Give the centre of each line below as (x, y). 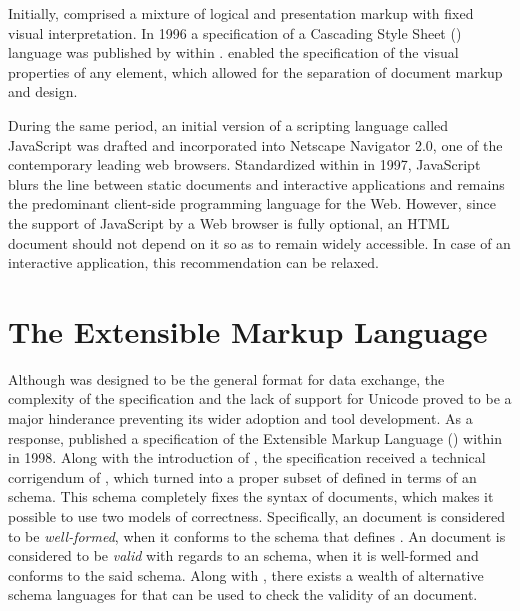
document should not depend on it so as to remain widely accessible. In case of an (259, 242)
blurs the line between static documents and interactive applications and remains (256, 183)
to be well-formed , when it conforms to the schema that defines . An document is (257, 535)
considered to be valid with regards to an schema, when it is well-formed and (243, 555)
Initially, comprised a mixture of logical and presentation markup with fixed (241, 13)
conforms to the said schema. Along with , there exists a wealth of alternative (246, 574)
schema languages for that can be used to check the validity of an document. (243, 594)
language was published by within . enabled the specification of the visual (233, 52)
